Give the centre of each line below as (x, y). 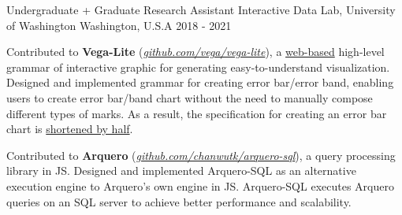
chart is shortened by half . (70, 129)
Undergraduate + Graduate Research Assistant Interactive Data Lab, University (201, 9)
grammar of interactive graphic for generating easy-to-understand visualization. (198, 67)
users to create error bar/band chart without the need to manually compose (190, 97)
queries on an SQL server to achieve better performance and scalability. (179, 201)
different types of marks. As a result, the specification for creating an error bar (197, 113)
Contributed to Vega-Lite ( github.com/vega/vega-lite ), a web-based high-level (195, 52)
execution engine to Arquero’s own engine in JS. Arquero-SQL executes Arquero (200, 185)
